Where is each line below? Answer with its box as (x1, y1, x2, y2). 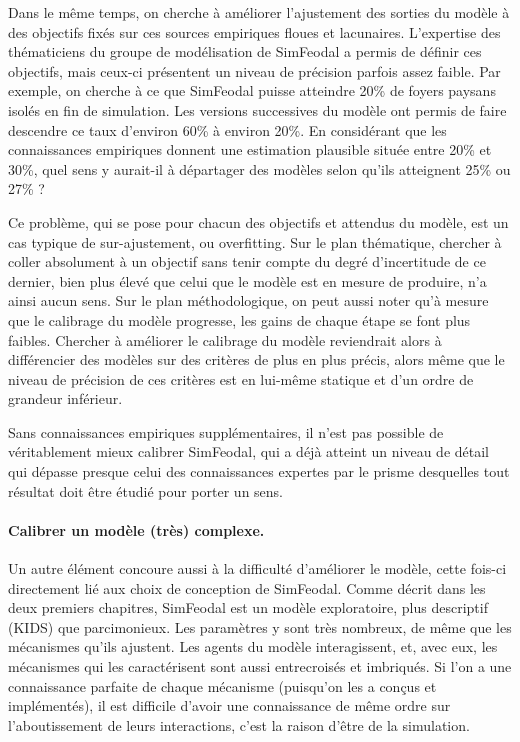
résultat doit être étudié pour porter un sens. (8, 480, 284, 501)
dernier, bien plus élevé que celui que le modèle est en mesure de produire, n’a (8, 270, 487, 291)
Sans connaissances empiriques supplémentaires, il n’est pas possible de (8, 421, 444, 442)
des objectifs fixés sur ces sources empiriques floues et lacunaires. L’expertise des (8, 21, 501, 42)
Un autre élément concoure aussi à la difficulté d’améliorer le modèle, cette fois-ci (8, 558, 507, 579)
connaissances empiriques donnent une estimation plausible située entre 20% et (8, 139, 492, 160)
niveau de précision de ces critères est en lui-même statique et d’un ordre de (8, 368, 474, 389)
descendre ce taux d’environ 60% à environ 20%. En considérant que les (8, 119, 447, 140)
